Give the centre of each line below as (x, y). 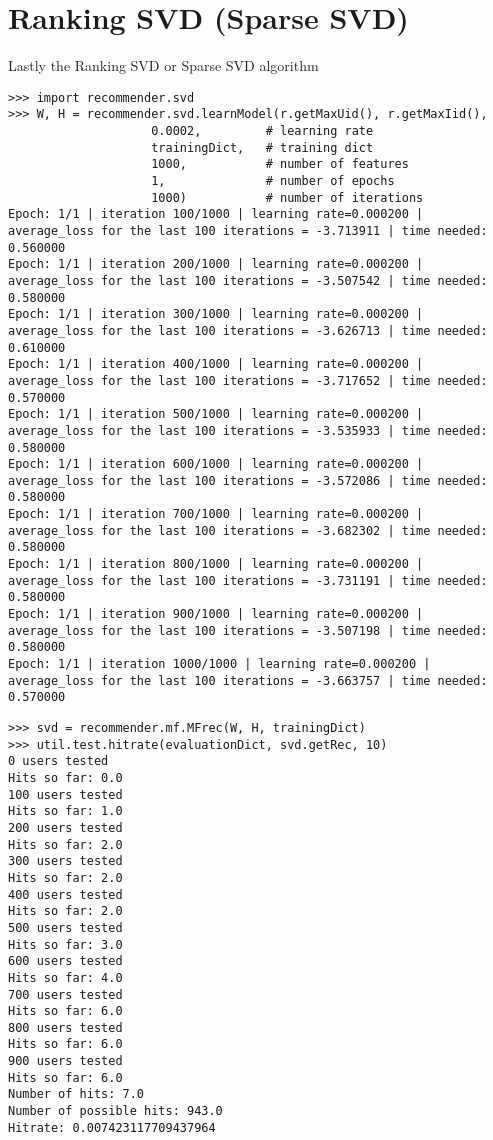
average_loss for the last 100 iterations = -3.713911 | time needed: (248, 230)
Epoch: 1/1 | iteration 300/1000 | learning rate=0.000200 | (216, 314)
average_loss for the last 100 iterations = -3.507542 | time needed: (248, 280)
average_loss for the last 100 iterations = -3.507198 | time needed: (248, 630)
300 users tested (65, 861)
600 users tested (65, 961)
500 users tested (65, 927)
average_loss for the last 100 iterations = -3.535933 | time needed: (248, 430)
